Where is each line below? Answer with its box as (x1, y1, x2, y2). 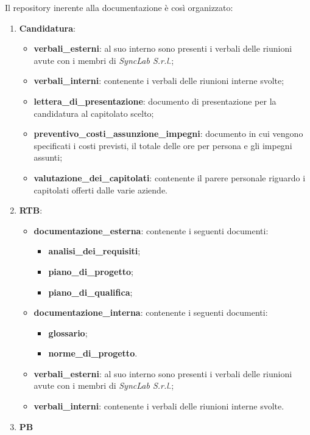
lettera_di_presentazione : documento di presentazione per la (33, 94, 277, 107)
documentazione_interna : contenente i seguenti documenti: (33, 306, 268, 319)
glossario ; (48, 326, 88, 339)
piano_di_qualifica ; (48, 285, 133, 298)
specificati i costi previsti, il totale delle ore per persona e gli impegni (33, 139, 292, 151)
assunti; (33, 151, 63, 164)
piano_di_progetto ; (48, 265, 133, 277)
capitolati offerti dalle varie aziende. (33, 183, 168, 196)
